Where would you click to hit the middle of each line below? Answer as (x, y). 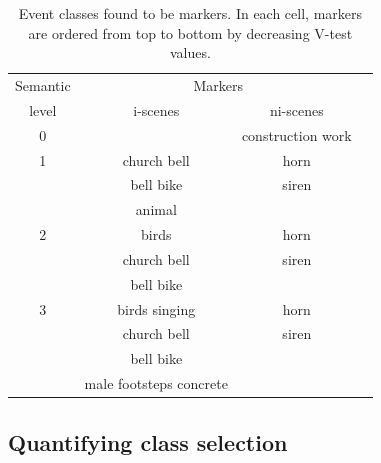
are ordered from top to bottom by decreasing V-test (190, 32)
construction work (296, 134)
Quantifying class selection (148, 441)
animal (156, 209)
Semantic (43, 85)
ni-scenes (296, 109)
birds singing (156, 308)
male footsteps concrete (156, 383)
